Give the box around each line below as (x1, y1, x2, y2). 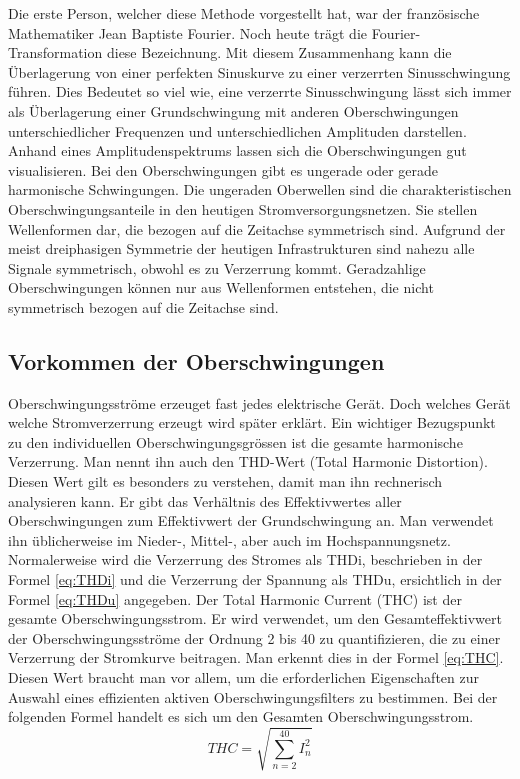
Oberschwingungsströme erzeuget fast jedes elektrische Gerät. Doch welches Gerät (8, 392, 511, 413)
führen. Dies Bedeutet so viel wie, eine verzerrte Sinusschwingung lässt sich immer (8, 81, 512, 102)
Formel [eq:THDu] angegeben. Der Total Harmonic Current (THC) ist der (8, 588, 462, 609)
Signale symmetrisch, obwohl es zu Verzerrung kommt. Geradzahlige (8, 257, 426, 278)
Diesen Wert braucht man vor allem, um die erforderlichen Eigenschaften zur (8, 667, 479, 688)
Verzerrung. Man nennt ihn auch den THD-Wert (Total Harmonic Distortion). (8, 451, 488, 472)
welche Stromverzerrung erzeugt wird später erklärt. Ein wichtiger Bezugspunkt (8, 412, 496, 433)
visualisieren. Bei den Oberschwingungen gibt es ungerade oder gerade (8, 159, 439, 180)
